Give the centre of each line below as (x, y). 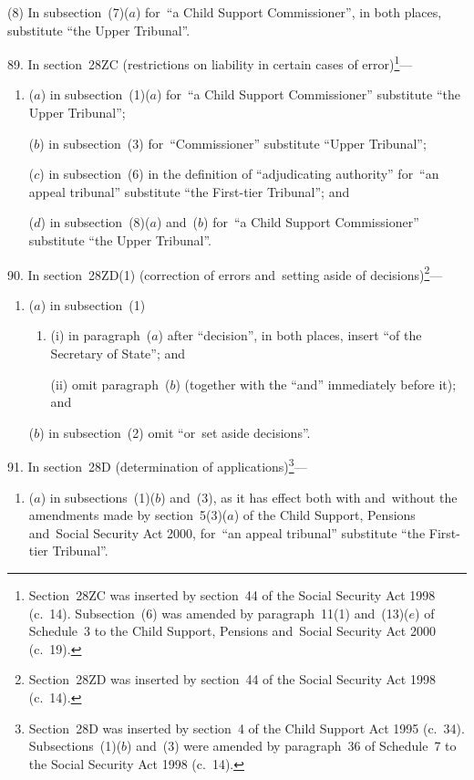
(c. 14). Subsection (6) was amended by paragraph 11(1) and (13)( (219, 613)
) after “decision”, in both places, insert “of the (290, 335)
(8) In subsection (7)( (68, 12)
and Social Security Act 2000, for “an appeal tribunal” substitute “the (227, 532)
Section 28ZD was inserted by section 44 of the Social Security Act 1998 (232, 679)
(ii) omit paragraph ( (110, 384)
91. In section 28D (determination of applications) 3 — (157, 465)
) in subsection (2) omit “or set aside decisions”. (175, 432)
